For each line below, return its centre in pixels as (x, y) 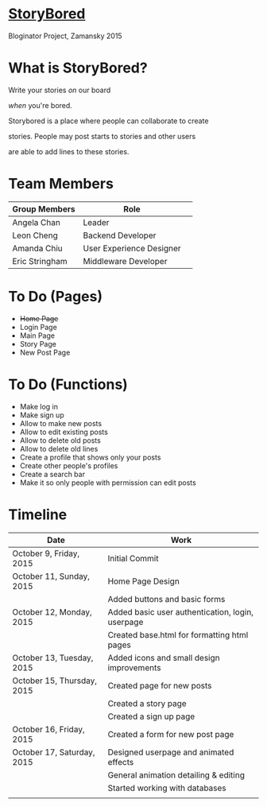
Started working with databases (167, 788)
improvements (134, 667)
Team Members (61, 184)
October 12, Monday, (52, 611)
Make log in (39, 406)
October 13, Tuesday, (53, 658)
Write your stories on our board (60, 90)
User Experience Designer (132, 248)
